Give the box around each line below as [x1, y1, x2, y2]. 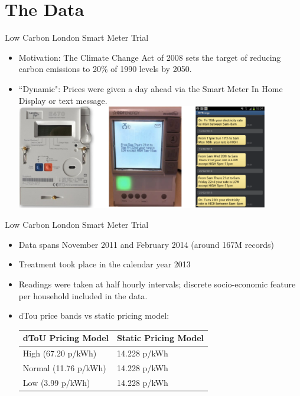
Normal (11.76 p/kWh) [22, 362, 106, 374]
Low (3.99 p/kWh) [22, 376, 90, 388]
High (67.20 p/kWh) [22, 347, 97, 359]
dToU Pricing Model [22, 332, 109, 344]
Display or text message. [18, 94, 107, 106]
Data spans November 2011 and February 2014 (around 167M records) [18, 238, 274, 250]
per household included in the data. [18, 289, 148, 302]
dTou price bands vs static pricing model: [18, 309, 169, 322]
